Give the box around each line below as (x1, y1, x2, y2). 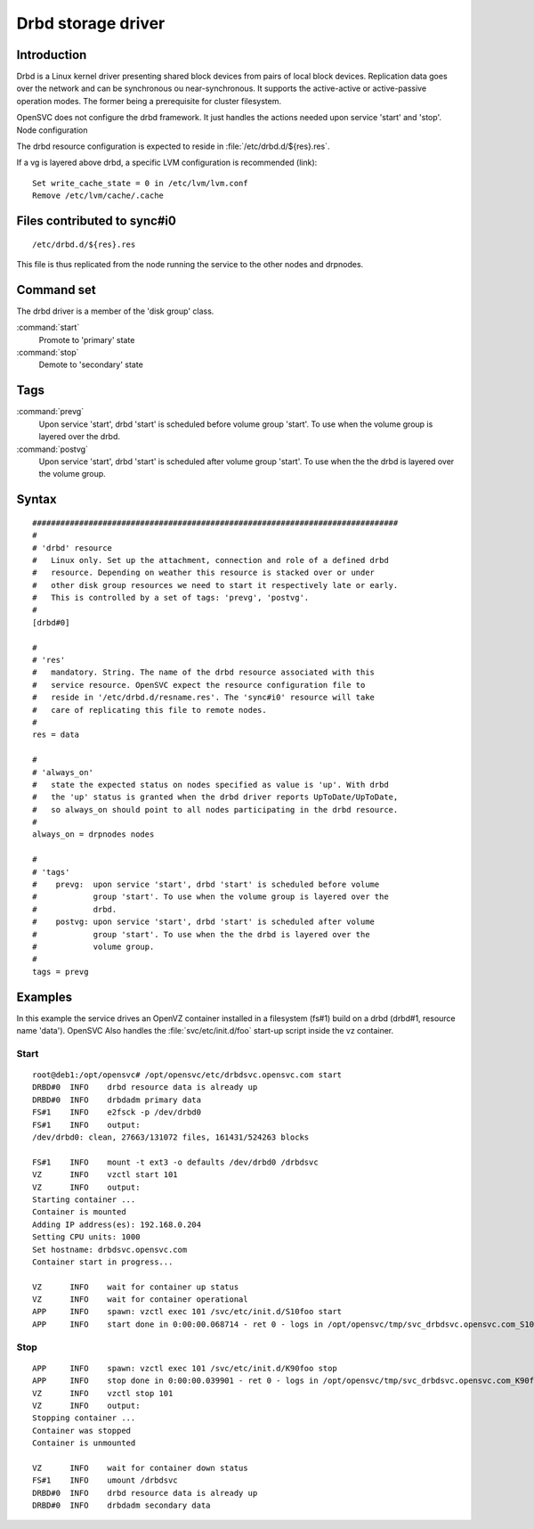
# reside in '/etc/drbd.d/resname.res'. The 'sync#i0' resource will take (32, 692, 376, 703)
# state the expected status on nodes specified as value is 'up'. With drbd (32, 780, 389, 789)
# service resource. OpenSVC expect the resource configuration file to (32, 680, 366, 690)
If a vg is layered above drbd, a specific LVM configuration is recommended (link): (16, 157, 318, 168)
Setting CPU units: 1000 (32, 1232, 141, 1242)
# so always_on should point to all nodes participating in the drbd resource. (32, 805, 399, 814)
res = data (32, 730, 80, 740)
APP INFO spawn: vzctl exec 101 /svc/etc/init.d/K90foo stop (32, 1363, 337, 1373)
